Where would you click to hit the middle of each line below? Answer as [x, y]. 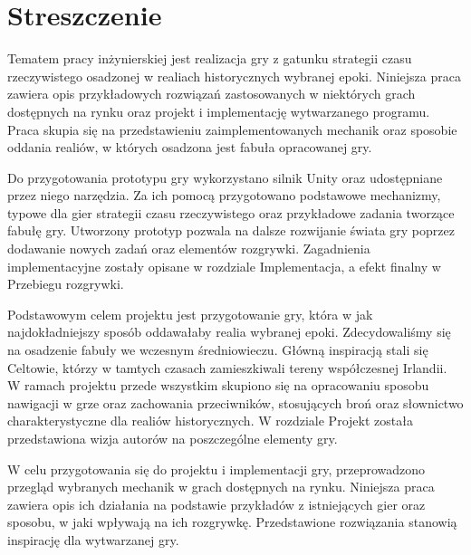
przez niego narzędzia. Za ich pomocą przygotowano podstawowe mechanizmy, [224, 195]
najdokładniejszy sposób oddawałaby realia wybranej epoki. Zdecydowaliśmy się [229, 332]
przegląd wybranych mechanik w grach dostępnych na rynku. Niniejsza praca [221, 487]
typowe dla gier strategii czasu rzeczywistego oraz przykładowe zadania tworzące [231, 212]
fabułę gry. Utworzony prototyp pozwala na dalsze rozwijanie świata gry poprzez [231, 230]
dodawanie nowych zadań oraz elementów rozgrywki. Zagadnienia [189, 249]
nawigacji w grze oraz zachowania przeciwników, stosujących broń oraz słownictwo [235, 402]
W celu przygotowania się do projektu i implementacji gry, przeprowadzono [216, 469]
